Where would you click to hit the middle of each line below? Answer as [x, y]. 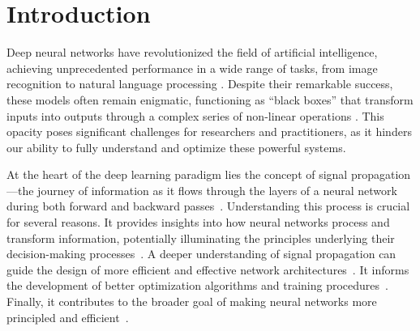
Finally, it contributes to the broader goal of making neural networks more [192, 301]
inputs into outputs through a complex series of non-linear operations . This [195, 115]
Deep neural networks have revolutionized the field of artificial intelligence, [192, 52]
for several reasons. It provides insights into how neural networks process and [198, 222]
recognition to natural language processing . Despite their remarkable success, [200, 84]
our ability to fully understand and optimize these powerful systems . [176, 147]
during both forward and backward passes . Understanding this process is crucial [208, 206]
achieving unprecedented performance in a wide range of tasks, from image [192, 68]
